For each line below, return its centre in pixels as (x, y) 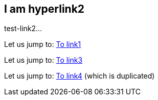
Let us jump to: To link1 (43, 44)
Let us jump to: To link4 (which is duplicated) (80, 76)
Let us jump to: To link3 (43, 60)
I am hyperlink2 (44, 9)
